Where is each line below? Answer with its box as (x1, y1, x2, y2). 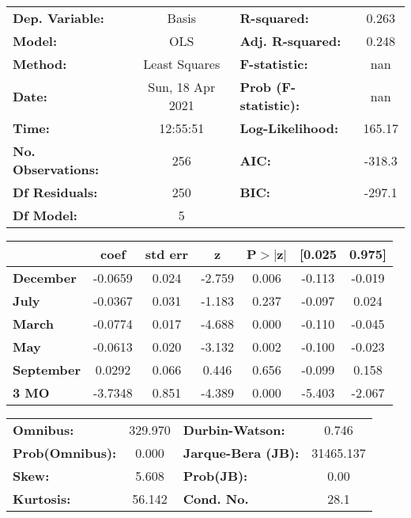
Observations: (13, 160, 100, 178)
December (13, 269, 77, 287)
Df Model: (13, 206, 77, 224)
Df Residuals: (13, 183, 98, 201)
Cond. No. (183, 489, 249, 508)
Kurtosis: (13, 489, 71, 508)
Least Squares (143, 55, 221, 73)
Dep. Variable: (13, 9, 104, 27)
